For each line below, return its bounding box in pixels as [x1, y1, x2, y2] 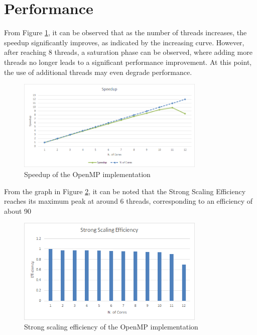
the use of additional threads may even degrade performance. [4, 66, 192, 77]
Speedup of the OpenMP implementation [24, 169, 151, 179]
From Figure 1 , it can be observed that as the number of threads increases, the [4, 27, 247, 38]
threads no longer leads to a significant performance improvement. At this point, [4, 56, 252, 67]
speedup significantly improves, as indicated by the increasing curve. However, [4, 37, 244, 47]
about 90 [4, 205, 32, 216]
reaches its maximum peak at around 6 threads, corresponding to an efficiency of [4, 196, 253, 206]
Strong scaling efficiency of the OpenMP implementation [24, 321, 198, 332]
